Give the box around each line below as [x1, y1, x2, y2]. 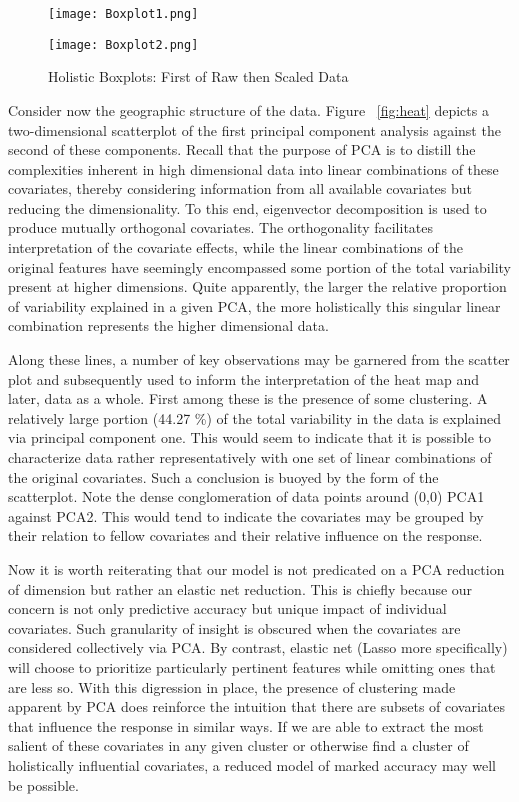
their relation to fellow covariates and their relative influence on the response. [8, 525, 483, 546]
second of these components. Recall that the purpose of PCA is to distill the [8, 139, 476, 160]
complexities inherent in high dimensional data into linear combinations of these [8, 158, 499, 179]
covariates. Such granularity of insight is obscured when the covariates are [8, 617, 461, 638]
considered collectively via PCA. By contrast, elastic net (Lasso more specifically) [8, 637, 508, 658]
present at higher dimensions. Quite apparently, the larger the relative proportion [8, 276, 507, 297]
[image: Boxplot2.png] [48, 37, 199, 52]
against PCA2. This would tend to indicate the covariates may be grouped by [8, 505, 484, 526]
